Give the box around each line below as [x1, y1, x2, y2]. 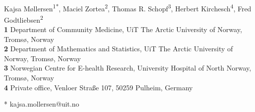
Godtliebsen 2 [4, 13, 43, 25]
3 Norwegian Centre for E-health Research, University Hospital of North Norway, [4, 63, 252, 73]
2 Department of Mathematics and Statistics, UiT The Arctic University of [4, 43, 233, 54]
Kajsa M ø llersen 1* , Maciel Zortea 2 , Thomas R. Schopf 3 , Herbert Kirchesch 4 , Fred [4, 1, 252, 13]
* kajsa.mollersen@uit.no [4, 99, 79, 109]
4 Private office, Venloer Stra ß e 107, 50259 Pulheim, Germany [4, 82, 193, 92]
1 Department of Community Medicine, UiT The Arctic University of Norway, [4, 24, 242, 35]
